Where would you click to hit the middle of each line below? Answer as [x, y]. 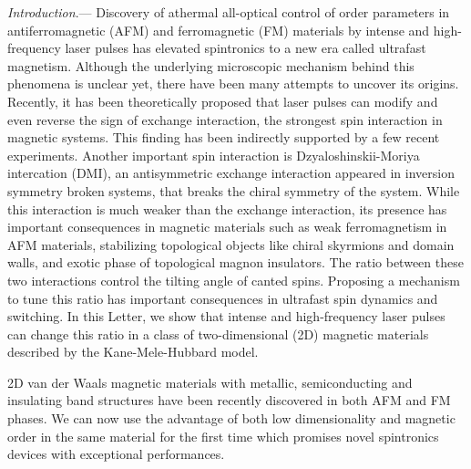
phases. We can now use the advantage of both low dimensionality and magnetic [231, 418]
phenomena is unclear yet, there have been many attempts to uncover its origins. [233, 83]
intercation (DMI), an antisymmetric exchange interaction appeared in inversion [231, 173]
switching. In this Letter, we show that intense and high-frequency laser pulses [226, 316]
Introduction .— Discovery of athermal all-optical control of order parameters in [229, 12]
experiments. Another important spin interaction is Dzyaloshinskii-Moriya [214, 155]
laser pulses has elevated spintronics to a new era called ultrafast [246, 48]
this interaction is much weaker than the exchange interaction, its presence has [227, 208]
